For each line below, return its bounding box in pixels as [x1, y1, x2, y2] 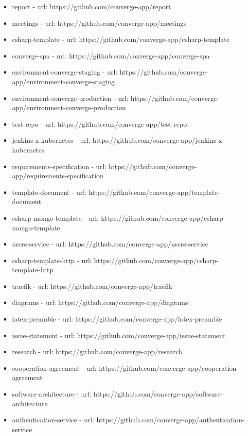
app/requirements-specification [12, 171, 104, 181]
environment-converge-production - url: [12, 93, 129, 103]
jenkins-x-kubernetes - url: [12, 135, 90, 145]
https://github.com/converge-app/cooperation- [99, 362, 239, 373]
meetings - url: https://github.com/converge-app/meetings [12, 18, 187, 28]
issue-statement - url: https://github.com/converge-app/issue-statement [12, 330, 226, 340]
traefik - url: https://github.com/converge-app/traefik [12, 281, 173, 291]
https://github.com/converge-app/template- [89, 187, 220, 197]
